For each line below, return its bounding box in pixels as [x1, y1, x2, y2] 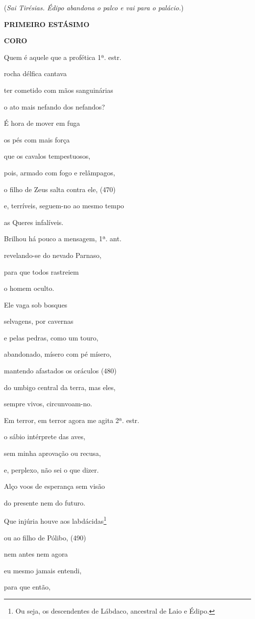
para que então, [4, 582, 51, 592]
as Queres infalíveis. [4, 217, 64, 227]
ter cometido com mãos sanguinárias [4, 84, 113, 95]
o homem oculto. [4, 283, 54, 293]
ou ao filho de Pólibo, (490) [4, 532, 86, 542]
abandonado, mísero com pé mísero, [4, 349, 112, 359]
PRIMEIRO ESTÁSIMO [4, 19, 90, 29]
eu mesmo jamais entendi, [4, 565, 82, 575]
